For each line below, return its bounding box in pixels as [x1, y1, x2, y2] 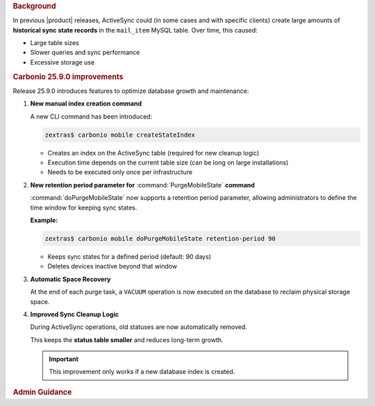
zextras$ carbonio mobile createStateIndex [44, 130, 196, 139]
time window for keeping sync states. [30, 203, 137, 212]
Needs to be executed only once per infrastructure [47, 168, 193, 176]
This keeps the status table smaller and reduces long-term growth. [30, 335, 224, 344]
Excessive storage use [30, 58, 95, 66]
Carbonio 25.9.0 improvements [12, 71, 124, 81]
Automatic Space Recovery [30, 275, 111, 283]
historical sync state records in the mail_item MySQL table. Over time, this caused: [12, 26, 258, 34]
